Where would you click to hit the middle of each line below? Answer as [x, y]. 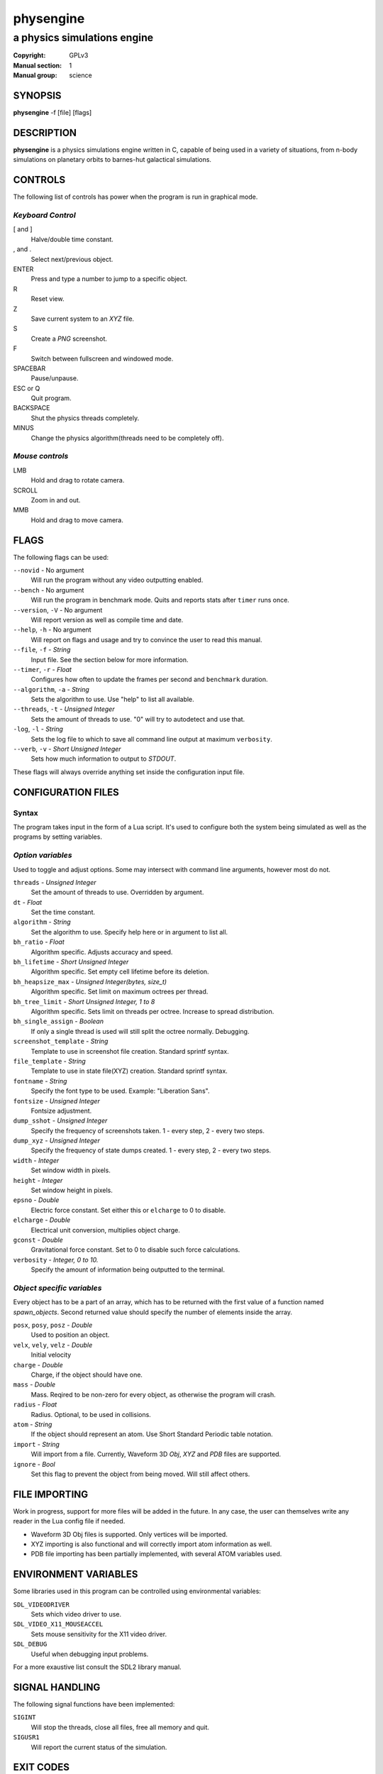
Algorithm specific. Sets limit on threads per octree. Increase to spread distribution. [152, 1011]
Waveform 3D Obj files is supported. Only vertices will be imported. [129, 1534]
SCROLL [26, 490]
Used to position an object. [70, 1335]
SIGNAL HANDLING [57, 1687]
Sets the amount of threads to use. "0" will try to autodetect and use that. [138, 719]
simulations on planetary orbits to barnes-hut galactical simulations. [112, 160]
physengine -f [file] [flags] [52, 113]
